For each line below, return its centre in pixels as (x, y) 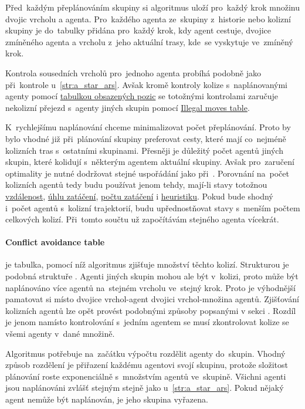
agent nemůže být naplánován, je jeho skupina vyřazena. (107, 399)
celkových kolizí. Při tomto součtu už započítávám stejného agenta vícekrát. (142, 219)
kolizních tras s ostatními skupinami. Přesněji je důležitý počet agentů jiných (144, 150)
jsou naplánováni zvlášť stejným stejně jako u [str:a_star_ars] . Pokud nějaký (145, 388)
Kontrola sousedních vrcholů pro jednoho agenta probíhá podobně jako (133, 72)
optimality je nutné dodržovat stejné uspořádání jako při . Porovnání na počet (147, 173)
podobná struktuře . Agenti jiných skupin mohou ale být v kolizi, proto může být (152, 276)
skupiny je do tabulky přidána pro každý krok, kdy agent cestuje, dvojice (138, 30)
